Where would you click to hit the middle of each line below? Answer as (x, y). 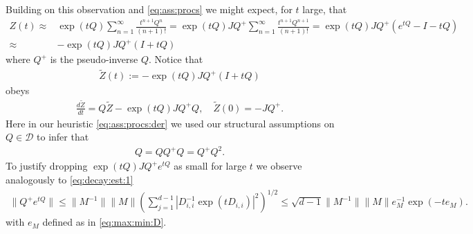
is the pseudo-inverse (94, 59)
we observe (279, 166)
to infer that (63, 137)
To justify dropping (47, 166)
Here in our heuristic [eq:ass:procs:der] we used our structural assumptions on (170, 123)
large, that (325, 9)
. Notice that (176, 59)
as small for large (210, 166)
